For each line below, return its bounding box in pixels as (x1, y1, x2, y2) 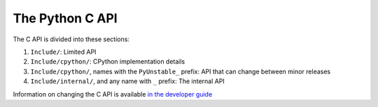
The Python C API (13, 10, 118, 26)
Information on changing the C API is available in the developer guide (13, 90, 213, 98)
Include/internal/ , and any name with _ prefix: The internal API (30, 77, 225, 85)
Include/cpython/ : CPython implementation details (30, 57, 185, 66)
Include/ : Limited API (30, 48, 97, 56)
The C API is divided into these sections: (13, 35, 129, 43)
